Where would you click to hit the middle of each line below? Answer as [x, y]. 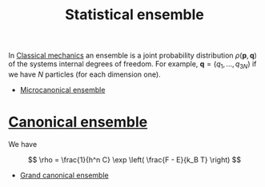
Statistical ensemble [135, 15]
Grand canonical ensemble [64, 175]
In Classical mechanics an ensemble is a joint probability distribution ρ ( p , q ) [133, 56]
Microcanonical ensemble [62, 90]
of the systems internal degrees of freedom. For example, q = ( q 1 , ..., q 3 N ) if [132, 65]
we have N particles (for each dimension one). [85, 74]
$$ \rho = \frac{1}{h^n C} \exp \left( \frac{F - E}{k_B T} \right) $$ [135, 159]
